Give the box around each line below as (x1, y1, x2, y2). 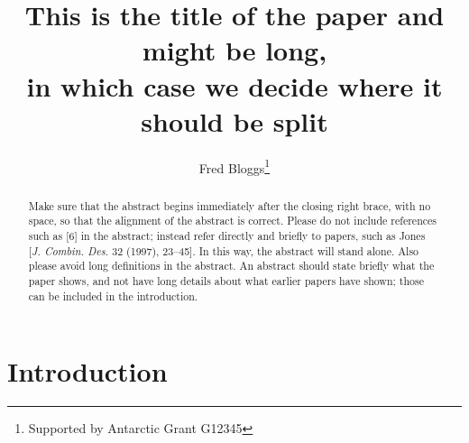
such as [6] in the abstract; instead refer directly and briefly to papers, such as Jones (28, 228, 426, 244)
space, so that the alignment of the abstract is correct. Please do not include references (28, 213, 437, 228)
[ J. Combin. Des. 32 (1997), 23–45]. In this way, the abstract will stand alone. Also (28, 243, 419, 258)
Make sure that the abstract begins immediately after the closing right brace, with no (28, 198, 431, 213)
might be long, (142, 32, 327, 69)
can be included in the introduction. (28, 288, 198, 303)
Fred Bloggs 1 (198, 155, 271, 177)
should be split (141, 102, 328, 139)
